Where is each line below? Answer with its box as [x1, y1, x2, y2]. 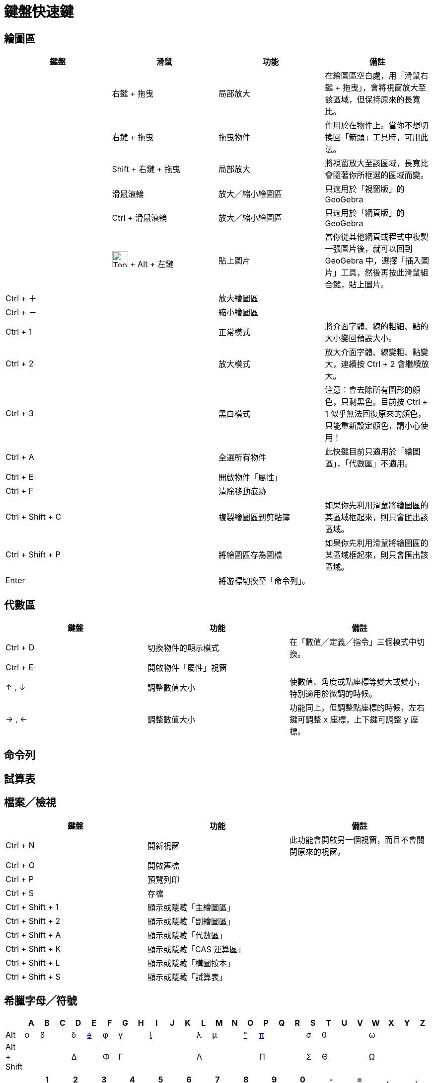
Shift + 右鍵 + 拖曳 [112, 164, 180, 175]
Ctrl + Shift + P [5, 549, 61, 560]
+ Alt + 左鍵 [130, 259, 174, 269]
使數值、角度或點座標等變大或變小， [289, 677, 425, 687]
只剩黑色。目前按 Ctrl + [341, 397, 428, 407]
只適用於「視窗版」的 [325, 184, 405, 194]
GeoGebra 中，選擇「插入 [325, 256, 421, 266]
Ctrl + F [5, 486, 34, 496]
